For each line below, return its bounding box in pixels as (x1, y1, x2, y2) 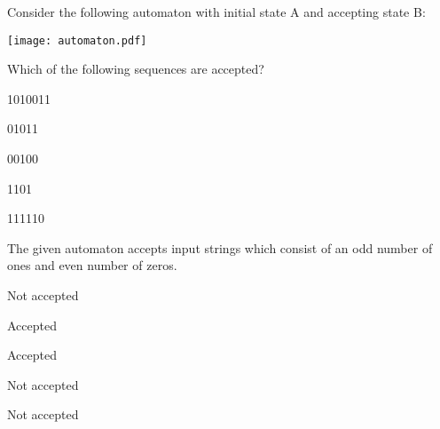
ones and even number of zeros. (7, 256, 177, 274)
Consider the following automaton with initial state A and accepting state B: (7, 3, 426, 20)
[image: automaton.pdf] (7, 34, 147, 47)
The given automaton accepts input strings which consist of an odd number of (7, 238, 433, 257)
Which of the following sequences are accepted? (7, 60, 264, 78)
